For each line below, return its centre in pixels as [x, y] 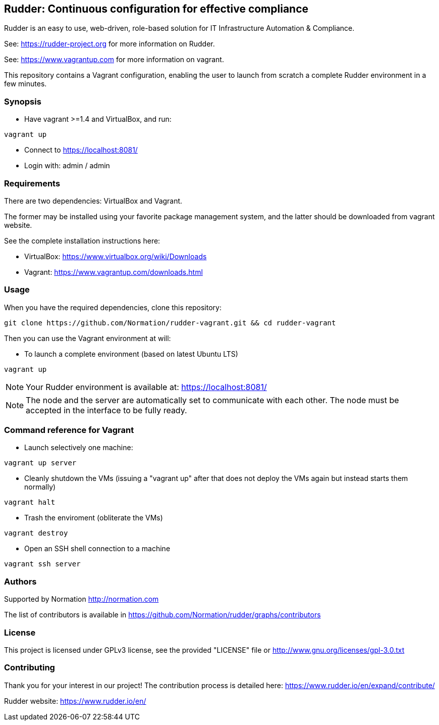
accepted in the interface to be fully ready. [106, 410]
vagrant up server [40, 463]
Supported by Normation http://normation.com [81, 599]
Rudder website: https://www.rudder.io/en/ [75, 701]
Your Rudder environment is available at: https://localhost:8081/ [146, 387]
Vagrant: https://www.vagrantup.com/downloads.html [114, 272]
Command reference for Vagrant [69, 430]
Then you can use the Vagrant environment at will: [88, 338]
